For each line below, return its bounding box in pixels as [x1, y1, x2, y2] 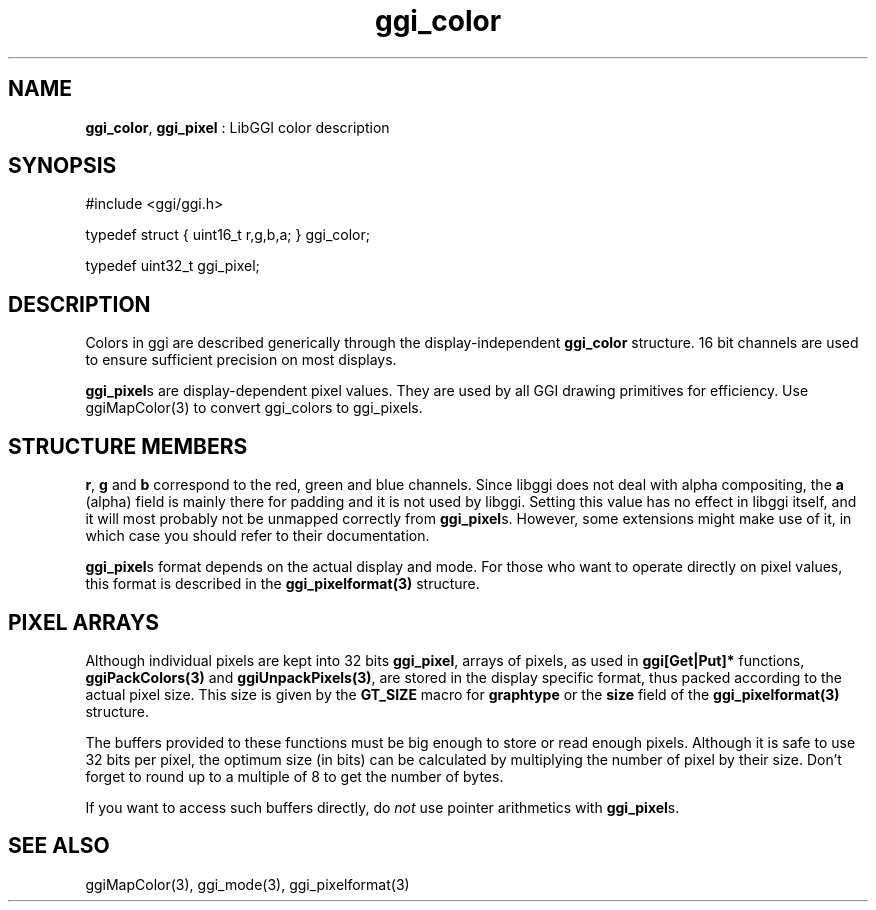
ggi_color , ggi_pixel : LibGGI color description [85, 118, 390, 136]
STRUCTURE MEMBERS [8, 433, 248, 459]
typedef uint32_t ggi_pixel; [85, 257, 260, 275]
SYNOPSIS [8, 153, 117, 179]
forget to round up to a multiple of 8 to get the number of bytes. [85, 767, 504, 785]
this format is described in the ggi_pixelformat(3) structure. [85, 575, 480, 593]
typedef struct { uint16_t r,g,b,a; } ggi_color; [85, 226, 371, 244]
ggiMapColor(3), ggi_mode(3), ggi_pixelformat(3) [85, 875, 410, 893]
